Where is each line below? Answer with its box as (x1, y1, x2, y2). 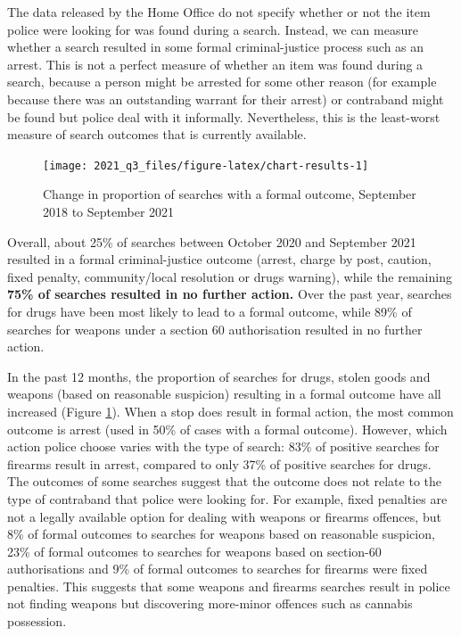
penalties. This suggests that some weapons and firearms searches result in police (7, 576, 450, 595)
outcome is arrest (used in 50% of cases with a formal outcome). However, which (7, 419, 448, 438)
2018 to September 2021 (43, 202, 175, 220)
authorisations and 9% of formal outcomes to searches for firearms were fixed (7, 559, 428, 578)
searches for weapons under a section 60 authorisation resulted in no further (7, 319, 423, 338)
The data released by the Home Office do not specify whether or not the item (7, 3, 431, 21)
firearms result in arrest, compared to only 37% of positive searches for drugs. (7, 454, 432, 473)
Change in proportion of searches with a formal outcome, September (43, 185, 416, 203)
